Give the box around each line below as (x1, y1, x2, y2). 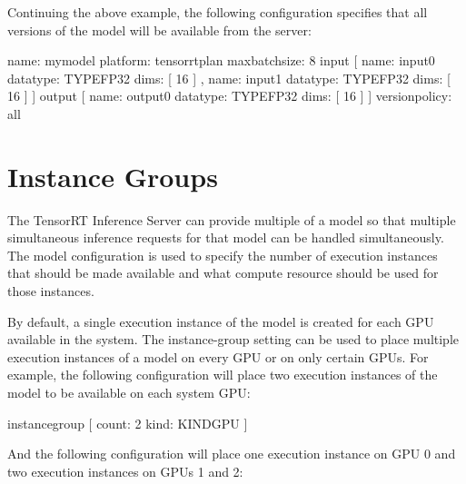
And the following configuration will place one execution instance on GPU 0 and (7, 444, 456, 463)
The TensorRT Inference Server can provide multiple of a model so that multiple (7, 210, 456, 229)
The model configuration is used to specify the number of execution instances (7, 245, 438, 264)
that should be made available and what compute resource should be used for (7, 263, 439, 282)
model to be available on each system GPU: (7, 383, 251, 402)
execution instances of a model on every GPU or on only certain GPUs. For (7, 347, 429, 366)
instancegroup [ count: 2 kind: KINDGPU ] (7, 413, 248, 432)
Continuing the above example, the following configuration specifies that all (7, 3, 428, 21)
